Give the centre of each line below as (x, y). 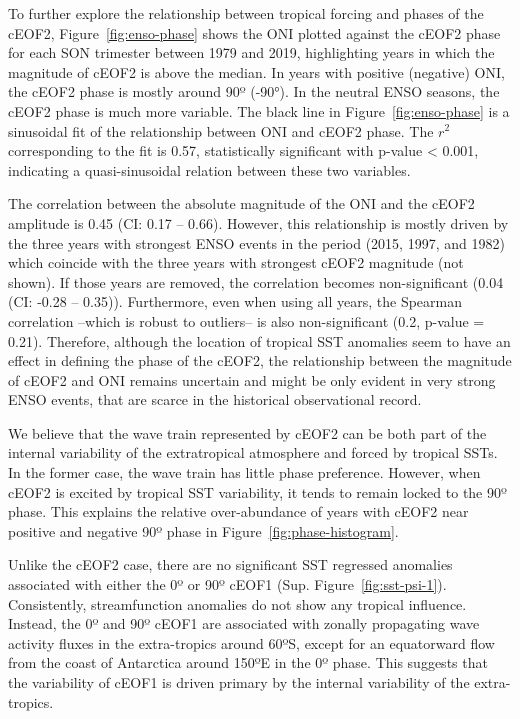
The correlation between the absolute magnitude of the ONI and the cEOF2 (241, 203)
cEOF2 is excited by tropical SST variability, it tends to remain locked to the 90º (257, 491)
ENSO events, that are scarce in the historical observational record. (215, 399)
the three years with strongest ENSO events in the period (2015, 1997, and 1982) (256, 242)
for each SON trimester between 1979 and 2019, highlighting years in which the (251, 52)
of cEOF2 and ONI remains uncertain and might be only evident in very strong (252, 379)
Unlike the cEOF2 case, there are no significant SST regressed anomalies (230, 564)
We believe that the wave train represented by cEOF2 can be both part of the (247, 432)
